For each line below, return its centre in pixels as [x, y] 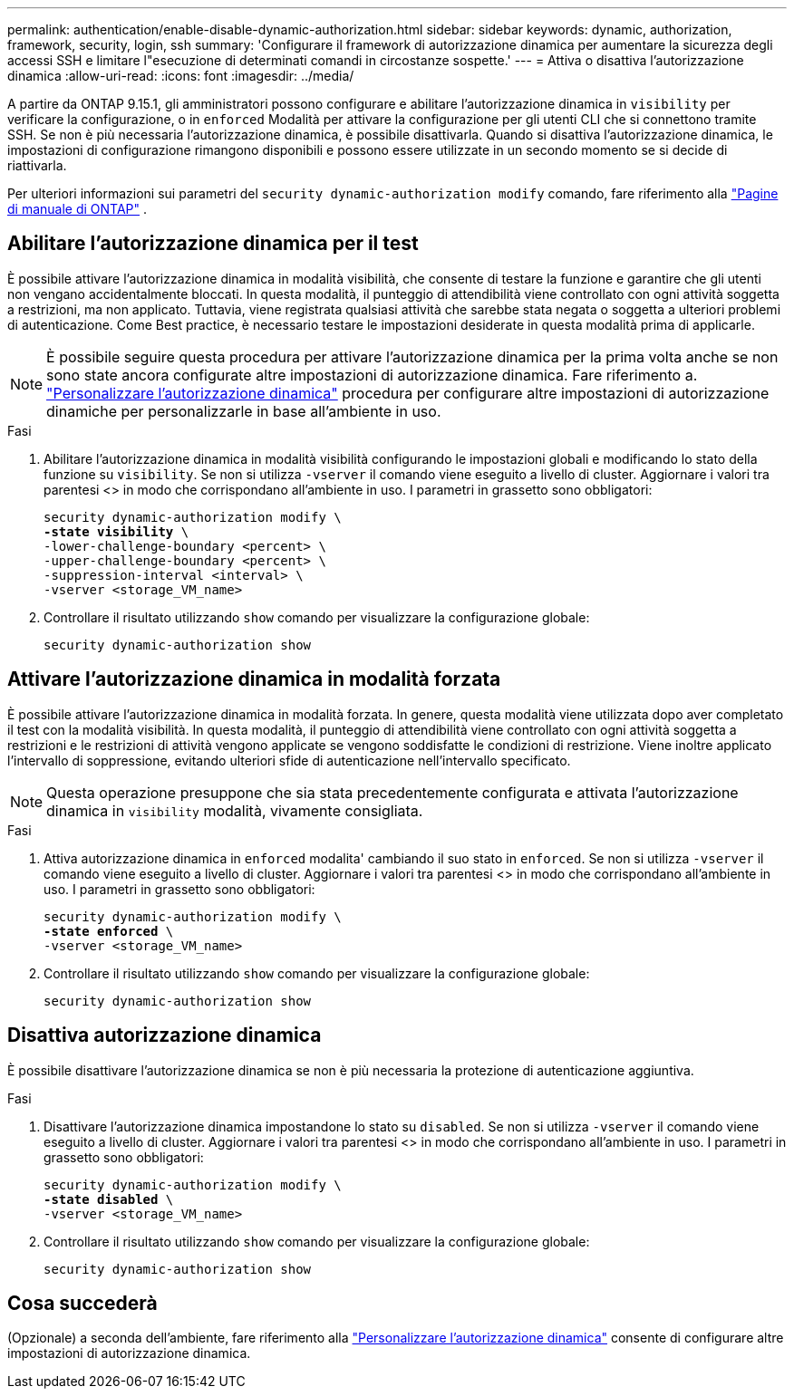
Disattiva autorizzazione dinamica [165, 1035]
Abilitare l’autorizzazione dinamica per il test [213, 244]
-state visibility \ [116, 531]
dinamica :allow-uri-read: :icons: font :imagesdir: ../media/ [181, 76]
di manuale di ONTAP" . [77, 209]
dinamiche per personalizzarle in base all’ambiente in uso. [244, 411]
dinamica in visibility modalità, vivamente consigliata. [235, 810]
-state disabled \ [109, 1199]
